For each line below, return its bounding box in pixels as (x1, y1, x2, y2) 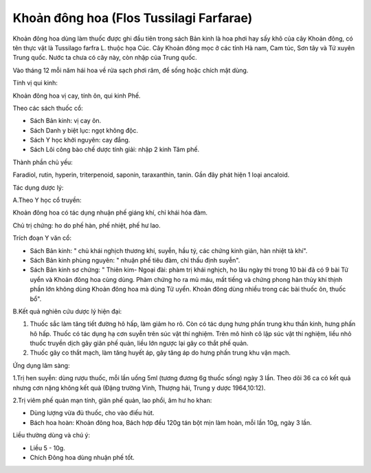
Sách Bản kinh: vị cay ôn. (30, 117, 102, 125)
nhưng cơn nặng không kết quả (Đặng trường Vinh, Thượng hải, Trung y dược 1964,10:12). (12, 384, 266, 392)
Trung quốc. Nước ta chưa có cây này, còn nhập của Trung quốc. (12, 54, 197, 62)
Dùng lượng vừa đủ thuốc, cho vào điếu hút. (30, 409, 155, 417)
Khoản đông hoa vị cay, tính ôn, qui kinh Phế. (12, 91, 141, 100)
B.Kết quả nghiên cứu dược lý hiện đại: (12, 307, 122, 316)
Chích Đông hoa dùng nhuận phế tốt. (30, 454, 135, 461)
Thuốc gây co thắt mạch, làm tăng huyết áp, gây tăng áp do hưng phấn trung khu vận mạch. (30, 349, 291, 357)
